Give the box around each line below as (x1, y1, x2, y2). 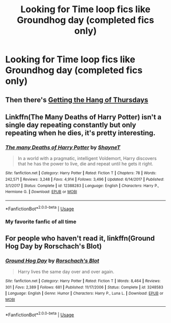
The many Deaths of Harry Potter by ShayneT (5, 144, 121, 151)
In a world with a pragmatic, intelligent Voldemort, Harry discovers (17, 155, 157, 162)
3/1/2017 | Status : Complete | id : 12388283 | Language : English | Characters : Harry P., (5, 183, 159, 188)
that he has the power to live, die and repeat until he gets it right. (17, 161, 154, 167)
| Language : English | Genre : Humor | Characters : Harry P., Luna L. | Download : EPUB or (5, 291, 164, 296)
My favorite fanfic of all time (5, 218, 76, 225)
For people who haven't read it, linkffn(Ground (5, 234, 155, 242)
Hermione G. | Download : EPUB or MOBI (5, 189, 77, 195)
